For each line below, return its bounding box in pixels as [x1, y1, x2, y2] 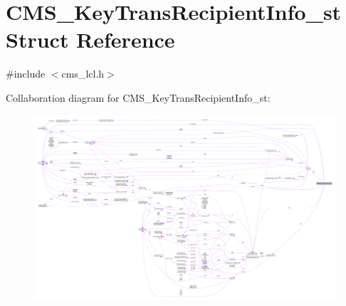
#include [6, 66, 46, 81]
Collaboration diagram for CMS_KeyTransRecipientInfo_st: [6, 90, 271, 105]
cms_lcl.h [61, 66, 105, 81]
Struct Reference [6, 25, 175, 54]
